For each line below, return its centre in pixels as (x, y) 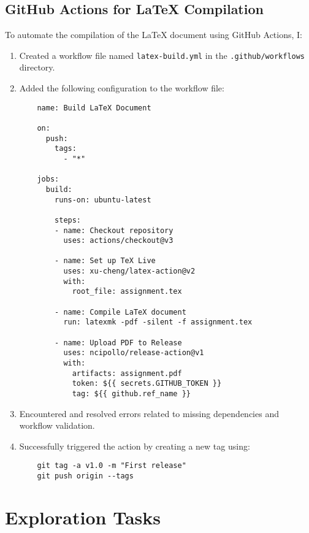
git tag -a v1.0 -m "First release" (112, 466)
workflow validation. (57, 425)
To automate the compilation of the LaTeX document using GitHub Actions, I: (154, 35)
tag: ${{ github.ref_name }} (131, 394)
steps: (68, 220)
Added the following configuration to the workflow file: (122, 88)
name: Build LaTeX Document (94, 108)
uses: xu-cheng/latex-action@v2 (129, 271)
